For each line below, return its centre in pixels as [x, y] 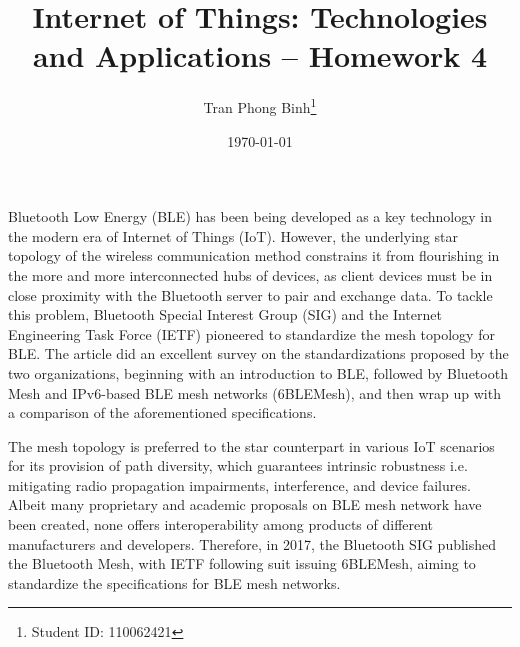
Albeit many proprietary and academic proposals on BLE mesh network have [245, 504]
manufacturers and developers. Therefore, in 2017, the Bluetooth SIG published [252, 543]
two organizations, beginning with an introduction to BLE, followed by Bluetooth [258, 372]
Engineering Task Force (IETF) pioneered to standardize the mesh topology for [251, 333]
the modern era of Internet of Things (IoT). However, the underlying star [233, 235]
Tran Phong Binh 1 [260, 105]
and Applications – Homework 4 [260, 55]
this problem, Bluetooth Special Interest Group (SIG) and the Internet [225, 314]
